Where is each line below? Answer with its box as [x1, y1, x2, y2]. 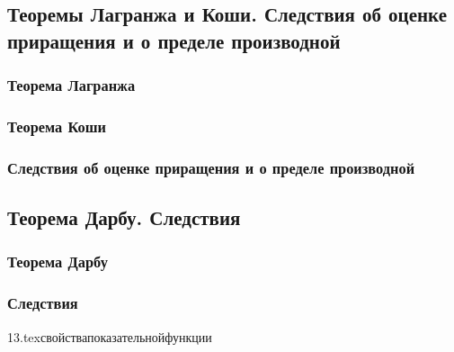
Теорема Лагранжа [7, 74, 136, 96]
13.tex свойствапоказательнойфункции [7, 327, 212, 346]
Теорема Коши [7, 114, 107, 137]
